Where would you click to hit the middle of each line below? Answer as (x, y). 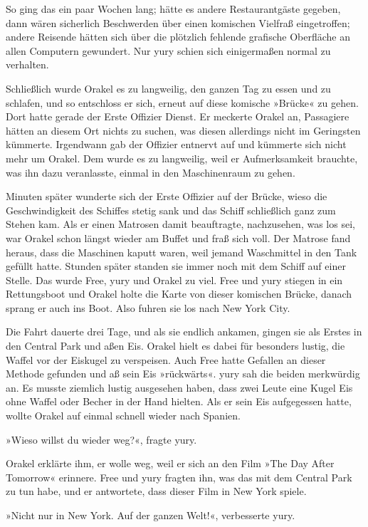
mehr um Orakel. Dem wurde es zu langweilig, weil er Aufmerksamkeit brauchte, (182, 158)
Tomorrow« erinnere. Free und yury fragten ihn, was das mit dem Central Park (179, 477)
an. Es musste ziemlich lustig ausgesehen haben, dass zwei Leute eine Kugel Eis (179, 387)
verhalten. (27, 64)
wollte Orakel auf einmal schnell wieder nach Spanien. (123, 416)
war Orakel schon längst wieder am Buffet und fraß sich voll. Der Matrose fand (178, 238)
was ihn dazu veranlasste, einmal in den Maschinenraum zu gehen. (151, 172)
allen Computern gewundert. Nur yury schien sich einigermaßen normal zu (168, 50)
